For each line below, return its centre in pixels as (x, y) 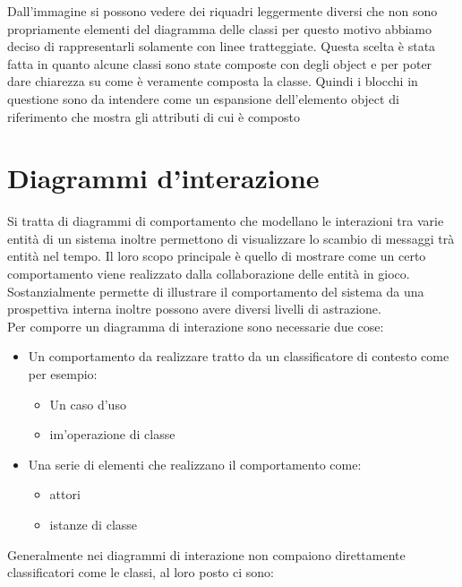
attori (65, 494)
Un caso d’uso (88, 404)
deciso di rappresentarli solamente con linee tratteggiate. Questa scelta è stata (222, 46)
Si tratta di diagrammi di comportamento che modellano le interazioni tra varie (226, 221)
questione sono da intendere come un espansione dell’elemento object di (203, 98)
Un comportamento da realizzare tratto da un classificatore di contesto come (239, 356)
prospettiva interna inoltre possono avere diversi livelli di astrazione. (194, 309)
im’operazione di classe (112, 434)
